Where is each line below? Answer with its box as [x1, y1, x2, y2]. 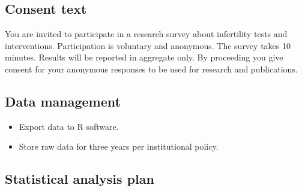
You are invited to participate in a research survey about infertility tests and [5, 28, 288, 40]
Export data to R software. [19, 120, 119, 132]
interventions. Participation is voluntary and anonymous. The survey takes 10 [5, 39, 291, 51]
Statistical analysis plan [5, 169, 154, 188]
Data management [5, 92, 121, 110]
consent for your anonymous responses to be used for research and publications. [5, 62, 298, 75]
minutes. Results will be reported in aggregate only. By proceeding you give [5, 51, 283, 63]
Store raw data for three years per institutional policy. [19, 140, 219, 153]
